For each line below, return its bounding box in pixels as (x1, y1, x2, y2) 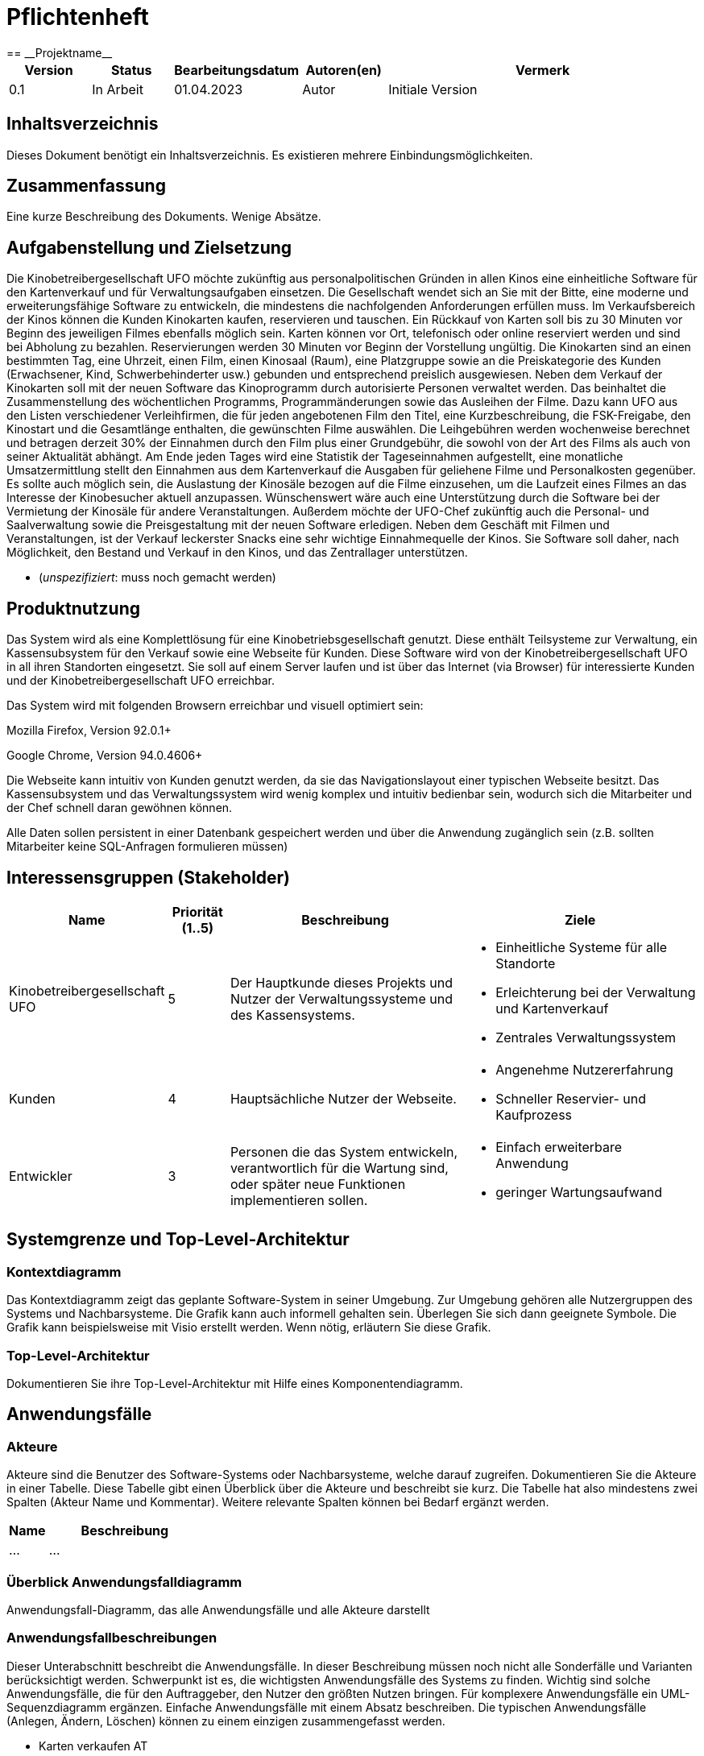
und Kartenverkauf (495, 1000, 609, 1017)
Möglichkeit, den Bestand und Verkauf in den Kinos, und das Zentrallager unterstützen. (6, 545, 468, 560)
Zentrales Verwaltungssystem (495, 1029, 677, 1046)
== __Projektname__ (6, 45, 113, 60)
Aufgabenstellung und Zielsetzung (6, 237, 292, 258)
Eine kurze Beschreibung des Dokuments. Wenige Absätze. (6, 209, 321, 224)
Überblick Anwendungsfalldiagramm (6, 1573, 242, 1590)
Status (110, 61, 152, 78)
